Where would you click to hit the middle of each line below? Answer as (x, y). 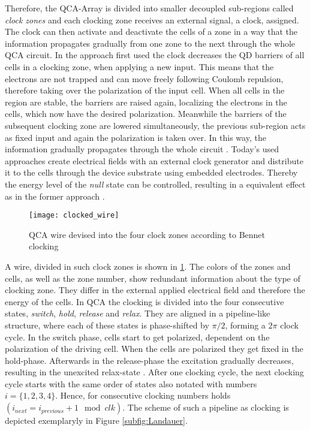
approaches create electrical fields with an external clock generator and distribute (154, 160)
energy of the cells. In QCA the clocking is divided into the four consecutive (145, 301)
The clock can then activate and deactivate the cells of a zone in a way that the (151, 31)
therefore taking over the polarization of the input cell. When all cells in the (145, 90)
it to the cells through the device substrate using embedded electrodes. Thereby (151, 172)
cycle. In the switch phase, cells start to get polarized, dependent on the (137, 337)
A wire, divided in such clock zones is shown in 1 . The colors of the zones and (148, 266)
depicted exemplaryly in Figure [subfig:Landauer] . (96, 421)
